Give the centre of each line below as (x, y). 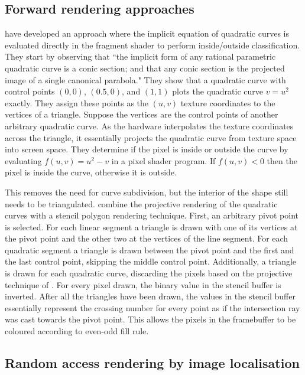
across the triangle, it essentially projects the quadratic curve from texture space (151, 137)
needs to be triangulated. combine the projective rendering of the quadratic (141, 203)
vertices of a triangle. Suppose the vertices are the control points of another (142, 114)
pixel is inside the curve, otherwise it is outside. (91, 172)
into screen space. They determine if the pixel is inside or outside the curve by (147, 149)
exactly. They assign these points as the (77, 102)
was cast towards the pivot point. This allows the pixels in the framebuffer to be (150, 319)
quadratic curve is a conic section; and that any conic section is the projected (145, 68)
